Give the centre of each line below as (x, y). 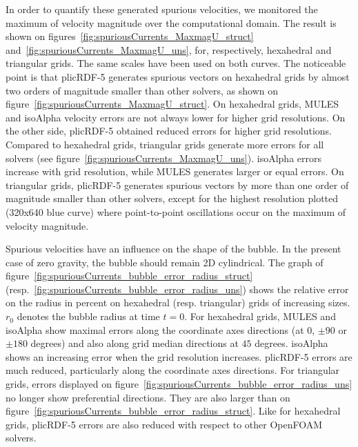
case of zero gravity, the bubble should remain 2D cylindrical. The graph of (165, 262)
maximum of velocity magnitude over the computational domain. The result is (171, 22)
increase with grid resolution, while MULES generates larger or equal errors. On (175, 171)
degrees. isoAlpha (291, 343)
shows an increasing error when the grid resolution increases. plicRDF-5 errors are (179, 356)
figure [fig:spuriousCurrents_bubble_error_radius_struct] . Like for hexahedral (173, 411)
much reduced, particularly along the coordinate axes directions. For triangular (173, 370)
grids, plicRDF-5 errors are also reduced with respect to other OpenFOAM (164, 424)
